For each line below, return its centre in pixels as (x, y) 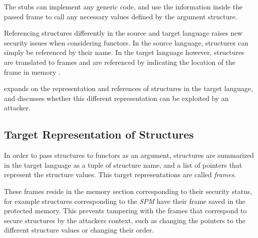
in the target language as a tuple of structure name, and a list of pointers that (123, 165)
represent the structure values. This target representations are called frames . (120, 174)
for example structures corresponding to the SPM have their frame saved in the (125, 201)
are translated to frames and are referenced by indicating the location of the (120, 62)
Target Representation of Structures (99, 134)
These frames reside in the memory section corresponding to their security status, (128, 191)
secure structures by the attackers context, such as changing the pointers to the (125, 220)
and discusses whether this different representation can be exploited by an (116, 98)
